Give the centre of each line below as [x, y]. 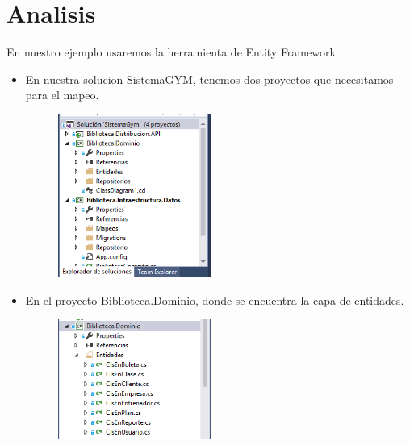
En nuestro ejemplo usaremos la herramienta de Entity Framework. [173, 52]
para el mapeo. [62, 95]
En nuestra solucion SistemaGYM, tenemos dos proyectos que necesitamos [209, 79]
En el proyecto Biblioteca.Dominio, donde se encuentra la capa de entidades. [215, 299]
